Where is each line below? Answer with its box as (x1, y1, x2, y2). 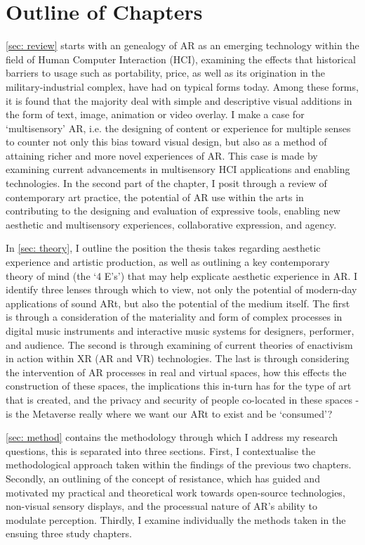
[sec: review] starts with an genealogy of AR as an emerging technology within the (6, 38, 359, 53)
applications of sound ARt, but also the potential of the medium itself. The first (6, 295, 350, 310)
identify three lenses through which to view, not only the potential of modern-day (6, 282, 357, 297)
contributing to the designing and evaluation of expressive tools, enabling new (6, 203, 340, 218)
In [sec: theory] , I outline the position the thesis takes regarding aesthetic (6, 241, 321, 255)
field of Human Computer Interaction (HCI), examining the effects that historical (6, 51, 356, 66)
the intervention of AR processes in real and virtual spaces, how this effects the (6, 364, 347, 379)
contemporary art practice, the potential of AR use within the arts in (6, 189, 304, 204)
